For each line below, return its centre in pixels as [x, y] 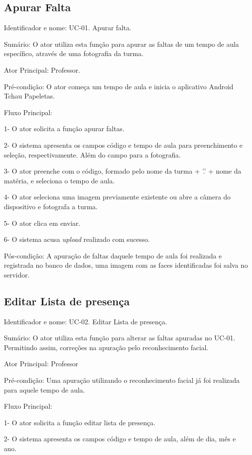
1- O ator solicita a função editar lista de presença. [80, 422]
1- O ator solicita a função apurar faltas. [64, 129]
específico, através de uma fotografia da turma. [74, 53]
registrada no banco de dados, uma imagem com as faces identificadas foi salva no [126, 265]
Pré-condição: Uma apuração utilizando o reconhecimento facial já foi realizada [122, 380]
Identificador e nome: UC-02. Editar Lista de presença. [86, 321]
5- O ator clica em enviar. [42, 223]
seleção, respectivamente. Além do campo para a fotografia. [92, 154]
